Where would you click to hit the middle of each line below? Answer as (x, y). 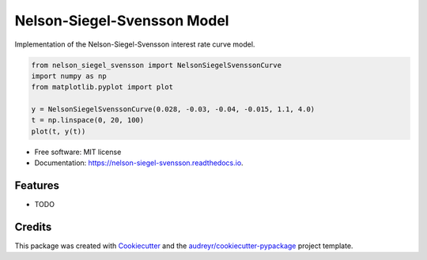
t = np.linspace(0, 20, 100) (88, 120)
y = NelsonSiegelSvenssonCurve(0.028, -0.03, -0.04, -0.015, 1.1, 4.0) (173, 109)
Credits (33, 226)
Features (37, 186)
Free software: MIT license (78, 152)
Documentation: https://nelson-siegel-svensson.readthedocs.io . (139, 163)
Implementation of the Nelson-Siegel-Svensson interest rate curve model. (135, 44)
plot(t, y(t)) (59, 131)
